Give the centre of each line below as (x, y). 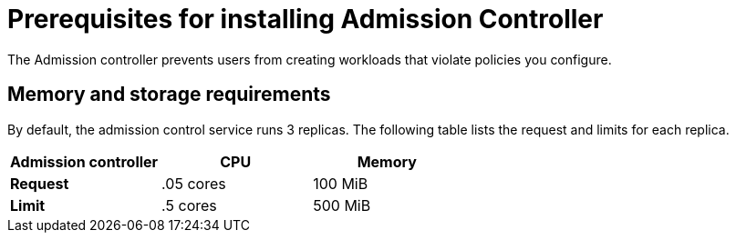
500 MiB (342, 205)
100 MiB (341, 183)
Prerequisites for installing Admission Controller (306, 19)
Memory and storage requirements (169, 95)
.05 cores (194, 183)
